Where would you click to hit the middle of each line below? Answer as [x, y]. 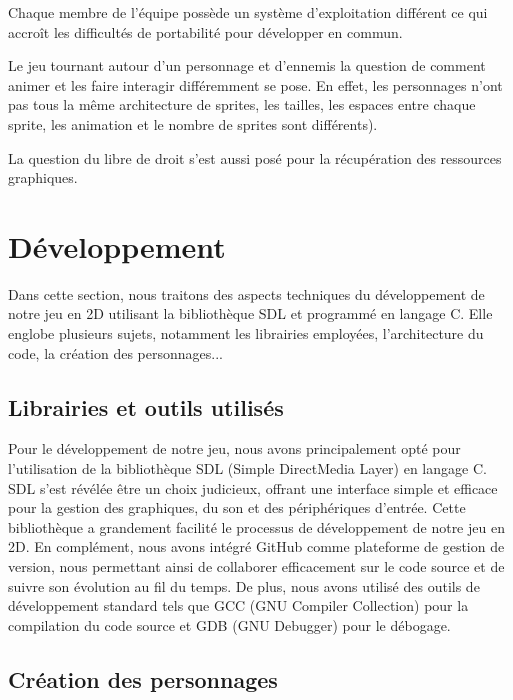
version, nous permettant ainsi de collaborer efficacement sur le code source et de [256, 566]
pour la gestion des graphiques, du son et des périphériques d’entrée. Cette [237, 507]
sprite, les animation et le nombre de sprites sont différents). [193, 123]
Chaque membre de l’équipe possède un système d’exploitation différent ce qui [248, 12]
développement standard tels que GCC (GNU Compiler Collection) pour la [238, 605]
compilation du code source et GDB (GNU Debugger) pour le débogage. [229, 624]
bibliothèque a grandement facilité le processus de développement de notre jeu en [256, 526]
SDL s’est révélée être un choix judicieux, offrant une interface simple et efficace [253, 487]
